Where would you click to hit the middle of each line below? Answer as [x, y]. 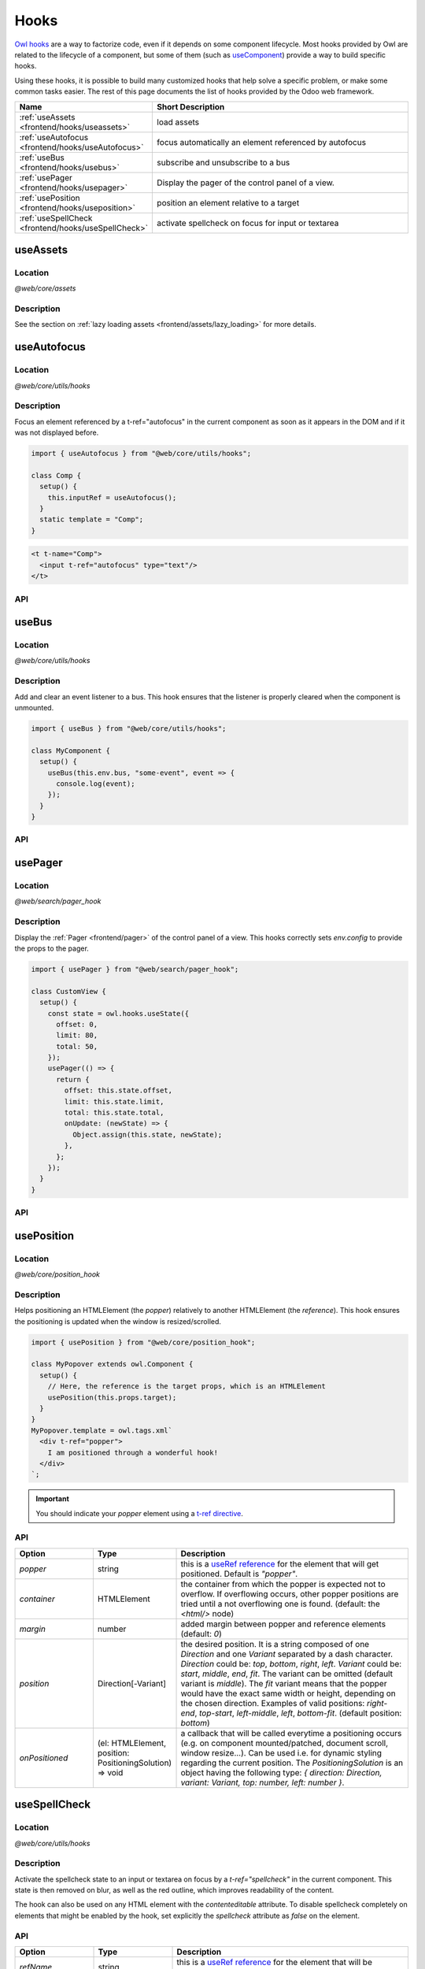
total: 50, [77, 1046]
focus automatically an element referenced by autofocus [261, 142]
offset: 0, [77, 1024]
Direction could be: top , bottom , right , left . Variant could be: [291, 1663]
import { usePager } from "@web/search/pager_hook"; [135, 969]
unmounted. [34, 708]
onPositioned [44, 1758]
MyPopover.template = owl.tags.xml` [102, 1430]
